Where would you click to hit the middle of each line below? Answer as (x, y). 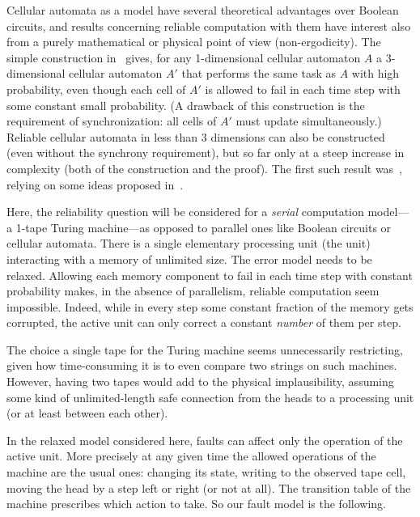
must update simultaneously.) (309, 121)
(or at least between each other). (87, 413)
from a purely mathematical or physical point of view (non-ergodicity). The (194, 42)
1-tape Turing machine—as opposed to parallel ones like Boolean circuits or (204, 227)
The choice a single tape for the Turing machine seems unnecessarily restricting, (205, 349)
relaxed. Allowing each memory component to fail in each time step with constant (210, 275)
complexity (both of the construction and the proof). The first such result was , (205, 168)
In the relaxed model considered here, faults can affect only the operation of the (205, 440)
